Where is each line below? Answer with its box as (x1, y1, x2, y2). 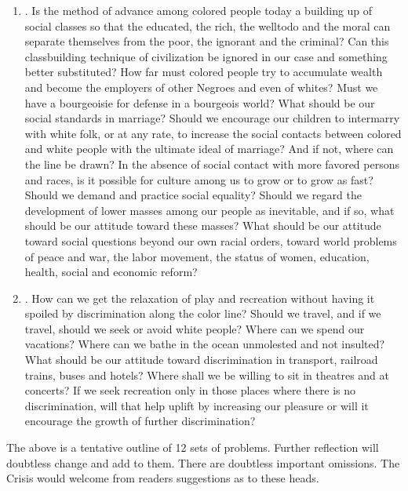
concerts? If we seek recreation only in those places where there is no (24, 382, 356, 398)
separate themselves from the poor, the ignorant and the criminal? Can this (24, 33, 389, 49)
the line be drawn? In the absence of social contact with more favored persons (24, 155, 399, 172)
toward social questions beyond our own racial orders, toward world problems (24, 232, 397, 249)
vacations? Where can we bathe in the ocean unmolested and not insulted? (24, 336, 385, 352)
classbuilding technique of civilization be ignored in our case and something (24, 48, 388, 64)
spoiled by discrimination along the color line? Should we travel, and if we (24, 305, 381, 322)
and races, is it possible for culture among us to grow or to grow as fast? (24, 171, 373, 187)
